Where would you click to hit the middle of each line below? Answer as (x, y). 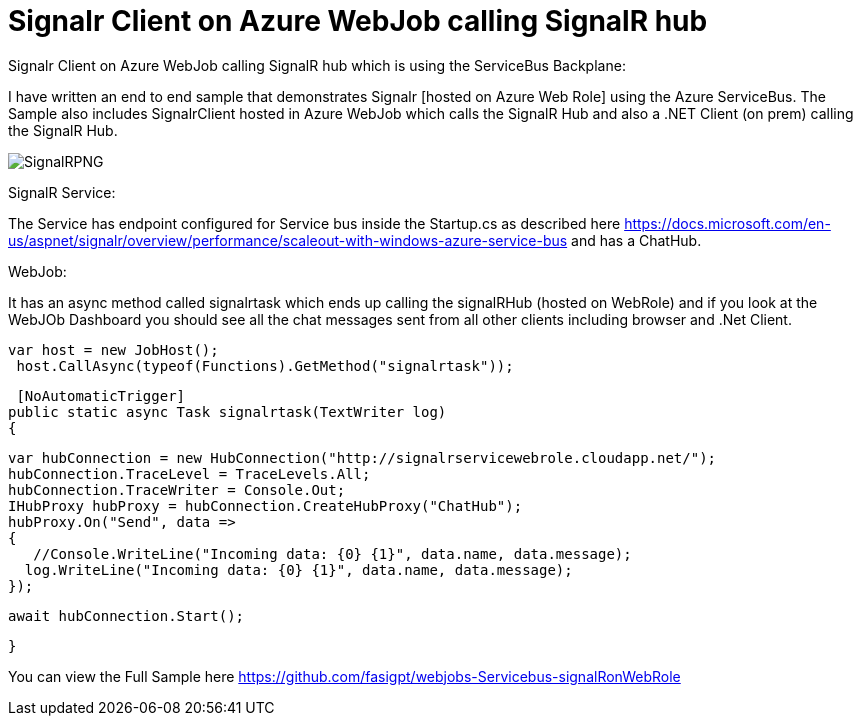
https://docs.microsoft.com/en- (727, 223)
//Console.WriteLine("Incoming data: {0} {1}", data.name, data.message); (332, 553)
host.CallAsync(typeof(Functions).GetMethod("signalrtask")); (265, 365)
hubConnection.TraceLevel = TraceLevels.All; (189, 473)
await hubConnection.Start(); (126, 615)
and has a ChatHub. (636, 240)
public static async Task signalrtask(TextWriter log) (227, 411)
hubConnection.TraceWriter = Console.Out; (177, 489)
